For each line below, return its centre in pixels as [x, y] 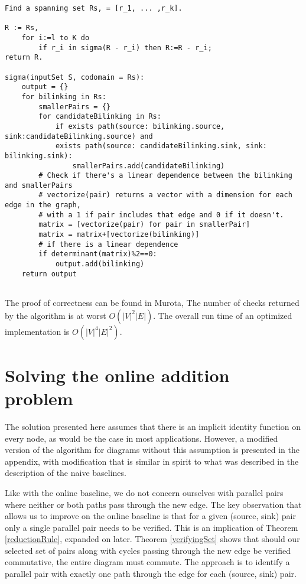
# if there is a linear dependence [108, 244]
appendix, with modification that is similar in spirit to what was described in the [152, 461]
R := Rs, [22, 28]
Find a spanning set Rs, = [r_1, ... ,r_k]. [94, 8]
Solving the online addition [117, 375]
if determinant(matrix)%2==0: [98, 254]
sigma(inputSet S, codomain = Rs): [75, 77]
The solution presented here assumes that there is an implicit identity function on [153, 426]
